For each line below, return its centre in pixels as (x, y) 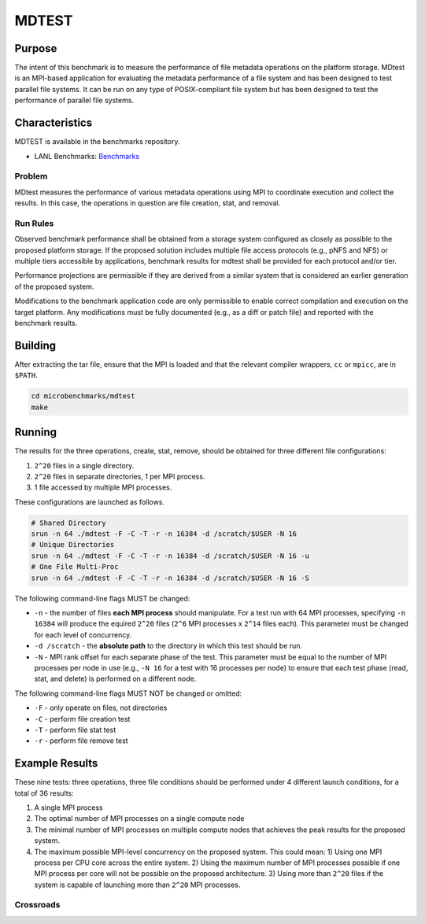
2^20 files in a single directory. (84, 465)
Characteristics (54, 123)
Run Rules (34, 223)
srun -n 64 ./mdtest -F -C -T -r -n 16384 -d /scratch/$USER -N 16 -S (170, 578)
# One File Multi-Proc (75, 567)
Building (35, 345)
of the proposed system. (54, 286)
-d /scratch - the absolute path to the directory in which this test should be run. (168, 646)
